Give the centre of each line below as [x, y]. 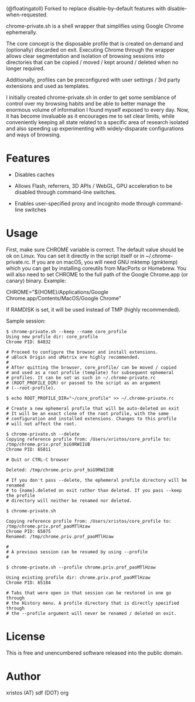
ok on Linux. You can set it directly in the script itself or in [75, 256]
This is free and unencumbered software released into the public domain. [95, 653]
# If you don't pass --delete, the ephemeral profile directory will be [97, 480]
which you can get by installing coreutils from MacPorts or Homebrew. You [96, 268]
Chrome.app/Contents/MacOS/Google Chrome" [64, 298]
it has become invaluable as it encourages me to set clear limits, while [90, 116]
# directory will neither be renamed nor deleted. [69, 501]
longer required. [25, 69]
